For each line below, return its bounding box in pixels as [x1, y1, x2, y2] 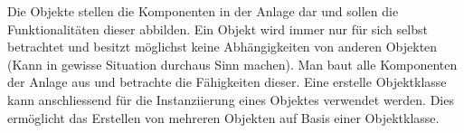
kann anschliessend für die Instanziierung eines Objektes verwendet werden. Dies [7, 90, 454, 109]
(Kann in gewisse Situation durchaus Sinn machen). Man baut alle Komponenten [7, 54, 458, 73]
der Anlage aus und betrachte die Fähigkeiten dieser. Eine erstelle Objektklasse [7, 72, 447, 91]
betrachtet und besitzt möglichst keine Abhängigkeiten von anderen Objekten [7, 37, 438, 56]
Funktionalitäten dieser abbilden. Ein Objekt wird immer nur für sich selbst [7, 19, 428, 38]
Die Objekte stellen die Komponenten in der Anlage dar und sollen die [7, 2, 399, 20]
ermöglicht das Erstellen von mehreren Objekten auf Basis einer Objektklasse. [7, 108, 440, 127]
